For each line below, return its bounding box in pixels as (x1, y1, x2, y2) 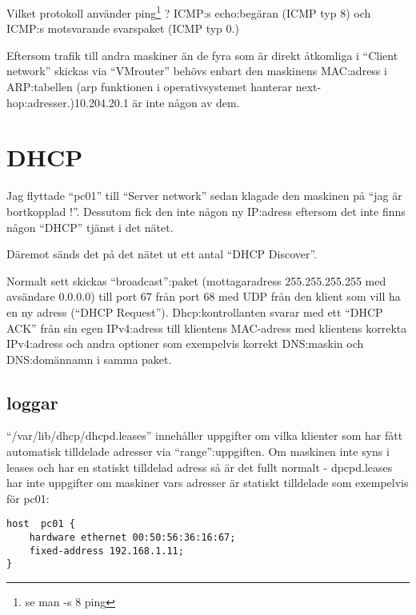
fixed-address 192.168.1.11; (29, 545, 184, 557)
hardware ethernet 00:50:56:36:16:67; (29, 532, 236, 544)
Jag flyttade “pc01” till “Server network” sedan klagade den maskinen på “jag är (6, 187, 402, 204)
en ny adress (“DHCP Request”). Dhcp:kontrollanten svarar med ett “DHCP (6, 303, 383, 320)
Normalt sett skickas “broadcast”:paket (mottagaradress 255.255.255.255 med (6, 272, 386, 289)
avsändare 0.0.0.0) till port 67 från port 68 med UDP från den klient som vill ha (6, 288, 401, 305)
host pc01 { (6, 518, 75, 530)
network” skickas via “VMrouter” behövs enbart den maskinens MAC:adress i (6, 62, 387, 79)
